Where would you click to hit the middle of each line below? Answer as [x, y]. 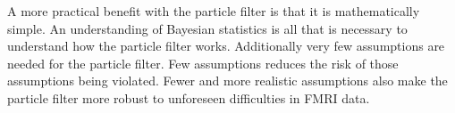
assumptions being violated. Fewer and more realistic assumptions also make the [227, 81]
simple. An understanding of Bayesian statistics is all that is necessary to [207, 28]
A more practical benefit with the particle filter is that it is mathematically [214, 11]
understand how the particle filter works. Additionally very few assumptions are [226, 46]
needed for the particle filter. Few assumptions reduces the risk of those [203, 63]
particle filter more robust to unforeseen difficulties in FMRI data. [189, 97]
